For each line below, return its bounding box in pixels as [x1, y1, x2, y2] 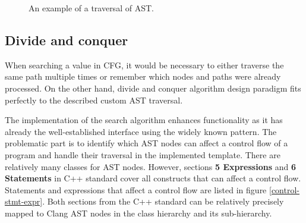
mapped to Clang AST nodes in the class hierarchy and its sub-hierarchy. [5, 206, 272, 219]
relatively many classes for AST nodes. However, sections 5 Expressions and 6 [5, 160, 296, 172]
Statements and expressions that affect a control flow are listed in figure [5, 183, 267, 196]
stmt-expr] [5, 195, 43, 208]
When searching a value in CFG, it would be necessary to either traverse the [5, 58, 284, 71]
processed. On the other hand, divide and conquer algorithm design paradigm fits [5, 81, 301, 94]
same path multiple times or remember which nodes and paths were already [5, 70, 281, 83]
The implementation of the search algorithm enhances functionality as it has [5, 114, 283, 126]
